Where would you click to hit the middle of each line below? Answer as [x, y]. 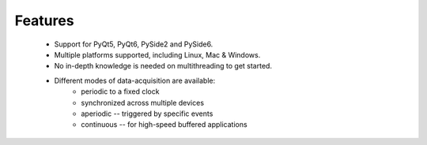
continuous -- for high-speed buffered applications [164, 125]
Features [44, 20]
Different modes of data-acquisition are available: [135, 80]
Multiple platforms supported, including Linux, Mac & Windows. [157, 54]
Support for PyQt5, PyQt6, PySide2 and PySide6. [134, 44]
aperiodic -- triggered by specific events [147, 113]
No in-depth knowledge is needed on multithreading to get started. [163, 66]
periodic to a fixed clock [120, 91]
